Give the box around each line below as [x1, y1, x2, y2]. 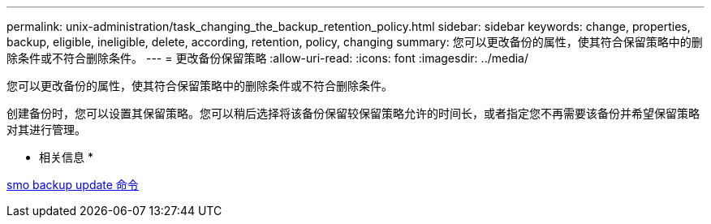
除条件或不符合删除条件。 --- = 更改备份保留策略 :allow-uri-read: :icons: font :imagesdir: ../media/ [6, 51, 529, 65]
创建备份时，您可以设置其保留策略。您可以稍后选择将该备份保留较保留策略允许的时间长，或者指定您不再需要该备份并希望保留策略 [6, 106, 700, 120]
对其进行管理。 [6, 123, 86, 136]
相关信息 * [39, 150, 93, 164]
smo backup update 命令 [6, 178, 139, 192]
